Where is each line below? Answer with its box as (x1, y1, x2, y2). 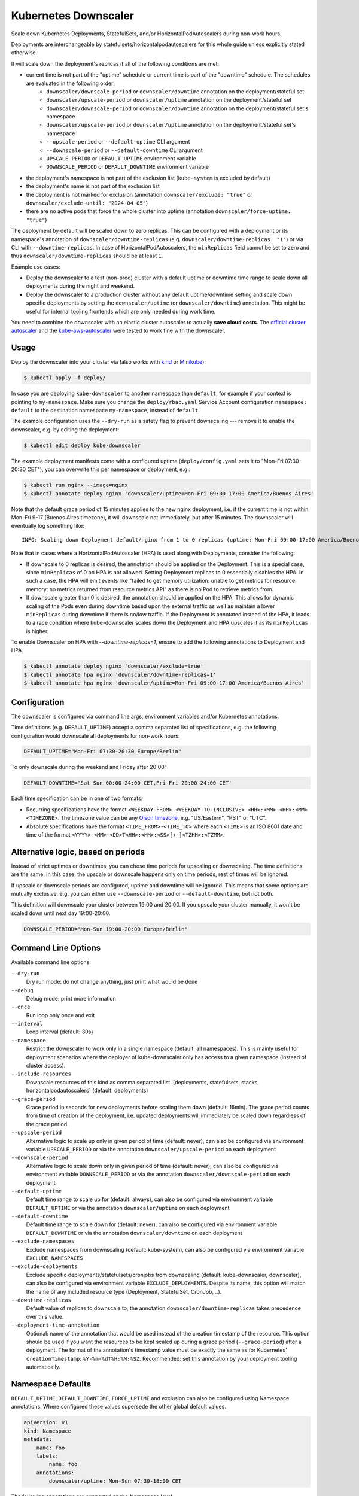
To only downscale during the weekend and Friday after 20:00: (11, 764, 166, 771)
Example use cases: (11, 263, 60, 270)
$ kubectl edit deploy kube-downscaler (23, 442, 141, 449)
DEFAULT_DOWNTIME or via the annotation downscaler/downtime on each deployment (26, 1229, 242, 1236)
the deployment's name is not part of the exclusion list (26, 183, 160, 190)
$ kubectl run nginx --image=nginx (23, 482, 128, 489)
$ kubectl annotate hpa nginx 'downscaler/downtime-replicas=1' (23, 671, 217, 678)
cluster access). (26, 1062, 66, 1069)
